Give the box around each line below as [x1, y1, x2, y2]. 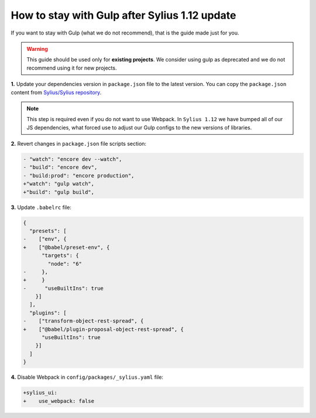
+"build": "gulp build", [23, 189, 95, 196]
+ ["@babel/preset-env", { [23, 244, 110, 251]
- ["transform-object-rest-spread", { [23, 318, 144, 324]
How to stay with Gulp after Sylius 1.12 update [11, 9, 236, 22]
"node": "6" [47, 261, 82, 267]
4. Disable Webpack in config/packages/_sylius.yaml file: [11, 374, 164, 381]
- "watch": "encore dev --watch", [23, 156, 122, 163]
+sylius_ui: [23, 389, 58, 396]
